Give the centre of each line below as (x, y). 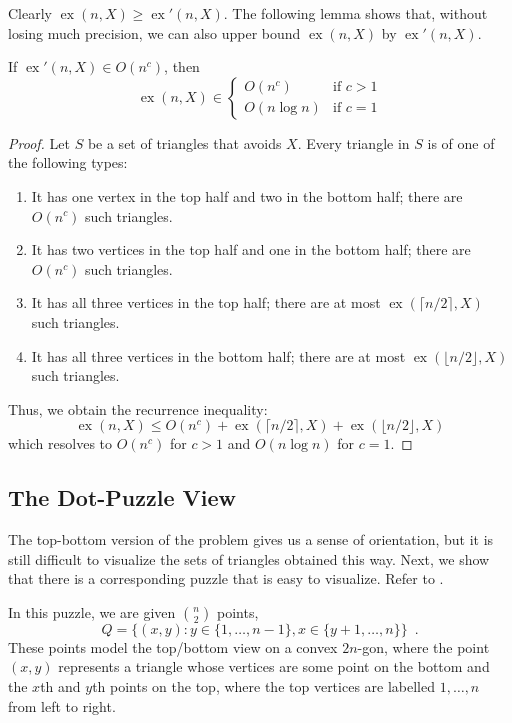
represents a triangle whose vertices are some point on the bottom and (274, 666)
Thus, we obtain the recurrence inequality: (138, 408)
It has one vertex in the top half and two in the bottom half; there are (247, 195)
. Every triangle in (353, 142)
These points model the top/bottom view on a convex (173, 646)
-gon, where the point (423, 646)
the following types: (68, 162)
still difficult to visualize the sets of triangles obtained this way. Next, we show (249, 558)
